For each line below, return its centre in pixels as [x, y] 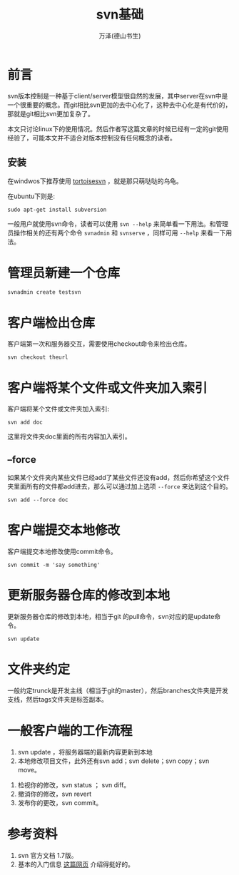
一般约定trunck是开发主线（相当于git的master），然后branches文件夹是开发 [118, 690]
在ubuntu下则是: [31, 196]
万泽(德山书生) [120, 36]
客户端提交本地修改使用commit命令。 [62, 552]
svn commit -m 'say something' [54, 565]
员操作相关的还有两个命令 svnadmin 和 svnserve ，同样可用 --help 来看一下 [117, 232]
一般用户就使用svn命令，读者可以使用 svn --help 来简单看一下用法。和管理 [118, 224]
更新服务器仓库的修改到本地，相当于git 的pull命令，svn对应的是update [111, 616]
